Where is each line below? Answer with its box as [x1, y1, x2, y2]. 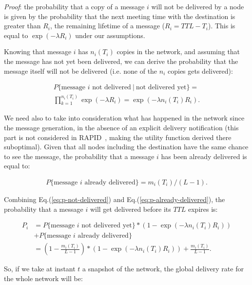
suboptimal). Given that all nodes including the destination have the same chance [4, 142, 249, 152]
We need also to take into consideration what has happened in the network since [4, 113, 245, 123]
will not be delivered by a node [151, 1, 244, 11]
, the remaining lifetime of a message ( [50, 20, 165, 31]
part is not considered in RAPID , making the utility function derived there [4, 132, 232, 142]
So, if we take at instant [4, 264, 76, 274]
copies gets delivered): [167, 65, 233, 76]
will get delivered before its [90, 204, 171, 214]
